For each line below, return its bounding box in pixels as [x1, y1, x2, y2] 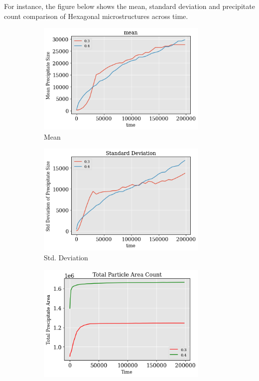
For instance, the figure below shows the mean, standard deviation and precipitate [4, 1, 255, 11]
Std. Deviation [44, 252, 88, 262]
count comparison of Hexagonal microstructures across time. [4, 10, 188, 21]
